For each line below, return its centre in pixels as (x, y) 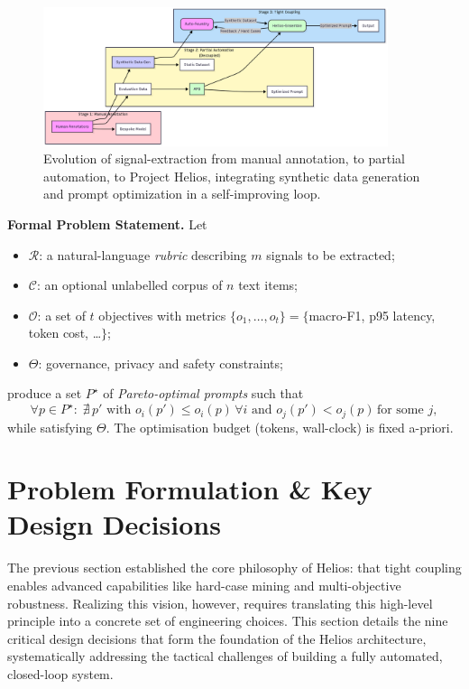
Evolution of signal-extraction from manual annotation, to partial (225, 158)
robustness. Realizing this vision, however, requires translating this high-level (220, 603)
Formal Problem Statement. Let (107, 223)
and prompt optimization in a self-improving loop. (182, 194)
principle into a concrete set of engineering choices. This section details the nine (228, 621)
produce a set (45, 393)
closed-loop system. (60, 673)
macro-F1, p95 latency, (372, 315)
